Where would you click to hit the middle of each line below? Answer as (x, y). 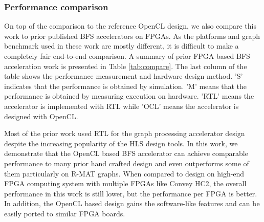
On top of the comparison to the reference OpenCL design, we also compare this (130, 26)
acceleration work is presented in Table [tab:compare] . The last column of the (126, 66)
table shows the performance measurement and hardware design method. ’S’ (124, 76)
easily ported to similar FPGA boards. (65, 213)
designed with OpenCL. (41, 116)
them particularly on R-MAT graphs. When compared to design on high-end (124, 173)
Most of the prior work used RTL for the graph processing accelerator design (125, 133)
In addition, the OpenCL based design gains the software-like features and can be (132, 203)
